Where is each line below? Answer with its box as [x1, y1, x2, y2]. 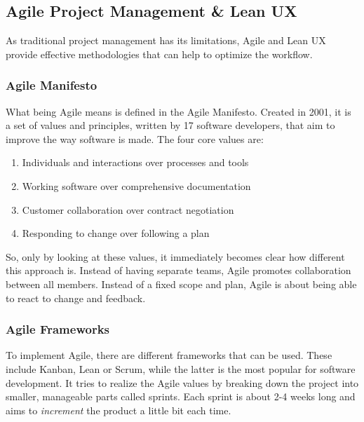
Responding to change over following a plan [22, 226, 210, 240]
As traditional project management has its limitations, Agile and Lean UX [6, 33, 326, 48]
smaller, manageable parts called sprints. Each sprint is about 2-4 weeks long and [6, 389, 356, 404]
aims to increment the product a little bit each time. [6, 402, 231, 417]
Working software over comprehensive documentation [22, 178, 251, 193]
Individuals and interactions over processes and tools [22, 155, 249, 170]
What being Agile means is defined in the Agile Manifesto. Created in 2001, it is [6, 104, 351, 118]
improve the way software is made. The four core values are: [6, 131, 264, 146]
